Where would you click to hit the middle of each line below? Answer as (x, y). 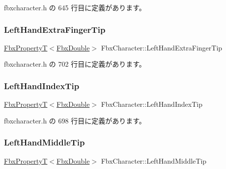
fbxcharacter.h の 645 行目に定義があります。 (75, 7)
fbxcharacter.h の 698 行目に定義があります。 (75, 120)
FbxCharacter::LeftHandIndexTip (152, 104)
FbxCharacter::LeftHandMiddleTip (154, 160)
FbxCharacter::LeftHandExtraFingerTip (162, 47)
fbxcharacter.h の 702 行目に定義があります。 (75, 64)
